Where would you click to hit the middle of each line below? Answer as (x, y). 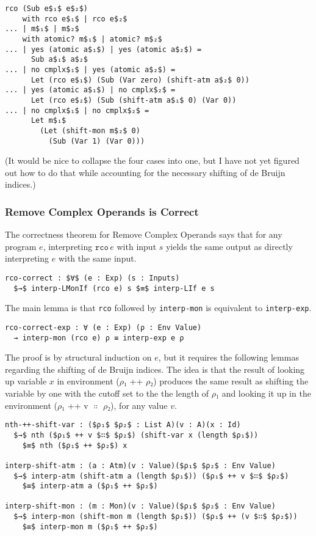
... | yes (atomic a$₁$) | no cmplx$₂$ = (90, 90)
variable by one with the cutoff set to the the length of (107, 393)
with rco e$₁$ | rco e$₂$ (75, 19)
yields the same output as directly (229, 246)
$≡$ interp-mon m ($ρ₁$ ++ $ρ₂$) (90, 527)
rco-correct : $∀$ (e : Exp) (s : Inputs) (92, 278)
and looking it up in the (266, 393)
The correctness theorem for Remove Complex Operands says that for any (144, 234)
